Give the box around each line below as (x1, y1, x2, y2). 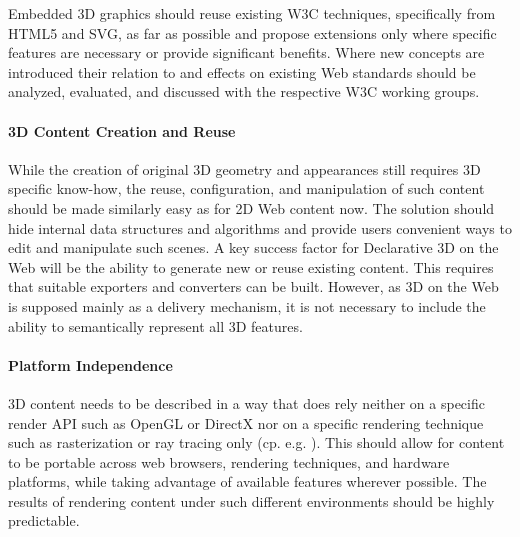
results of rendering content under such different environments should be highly (8, 490, 495, 511)
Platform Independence (8, 354, 173, 375)
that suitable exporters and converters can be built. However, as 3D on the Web (8, 276, 499, 297)
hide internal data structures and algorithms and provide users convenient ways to (8, 217, 512, 238)
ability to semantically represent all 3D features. (8, 315, 303, 336)
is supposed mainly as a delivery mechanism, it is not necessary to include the (8, 295, 486, 316)
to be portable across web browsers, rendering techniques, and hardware (8, 451, 450, 472)
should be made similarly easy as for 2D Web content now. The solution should (8, 197, 495, 218)
